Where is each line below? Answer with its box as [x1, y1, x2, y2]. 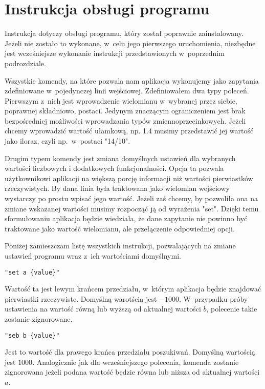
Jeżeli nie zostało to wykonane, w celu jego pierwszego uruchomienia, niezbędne [5, 37, 256, 48]
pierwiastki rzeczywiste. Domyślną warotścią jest [5, 293, 157, 304]
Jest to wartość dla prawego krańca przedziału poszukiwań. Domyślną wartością [5, 346, 255, 357]
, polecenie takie [206, 303, 257, 314]
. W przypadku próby [179, 293, 248, 304]
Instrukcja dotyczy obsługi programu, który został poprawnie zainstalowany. [5, 28, 244, 38]
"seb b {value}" [5, 332, 60, 339]
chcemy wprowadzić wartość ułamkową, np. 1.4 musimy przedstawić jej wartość [5, 125, 254, 136]
